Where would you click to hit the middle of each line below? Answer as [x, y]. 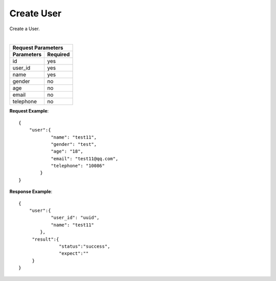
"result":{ [45, 239]
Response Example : [31, 191]
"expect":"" [74, 254]
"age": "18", [67, 152]
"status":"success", [85, 246]
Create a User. [25, 29]
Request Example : [29, 111]
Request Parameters [38, 48]
